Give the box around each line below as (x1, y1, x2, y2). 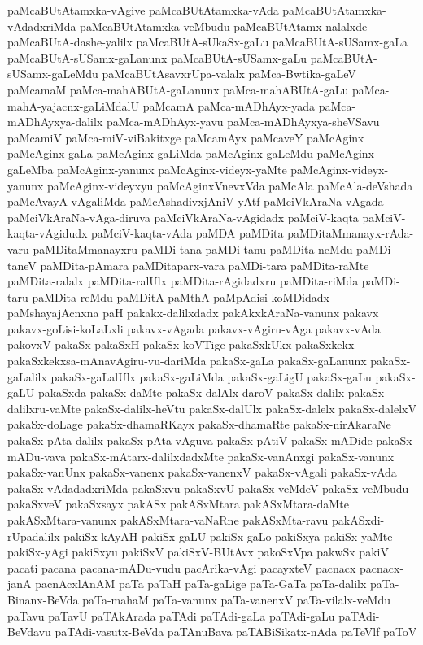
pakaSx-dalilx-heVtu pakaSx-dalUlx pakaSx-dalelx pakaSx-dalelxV (84, 399, 416, 416)
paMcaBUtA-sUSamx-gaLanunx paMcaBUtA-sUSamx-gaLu (7, 49, 307, 66)
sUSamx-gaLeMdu (7, 65, 98, 82)
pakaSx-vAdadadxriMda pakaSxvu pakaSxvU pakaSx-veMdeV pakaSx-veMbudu (7, 479, 409, 496)
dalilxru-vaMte (7, 399, 81, 416)
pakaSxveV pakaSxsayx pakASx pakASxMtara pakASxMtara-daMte (7, 495, 349, 512)
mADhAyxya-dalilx (7, 113, 103, 130)
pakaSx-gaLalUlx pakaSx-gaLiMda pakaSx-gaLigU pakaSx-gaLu (50, 368, 372, 385)
